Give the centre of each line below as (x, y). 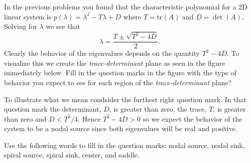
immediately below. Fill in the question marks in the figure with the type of (120, 73)
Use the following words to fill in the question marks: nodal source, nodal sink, (124, 145)
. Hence (89, 118)
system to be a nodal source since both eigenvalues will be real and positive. (121, 128)
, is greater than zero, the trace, (158, 109)
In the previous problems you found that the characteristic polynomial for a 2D (126, 6)
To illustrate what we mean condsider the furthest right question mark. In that (125, 99)
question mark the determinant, (53, 109)
